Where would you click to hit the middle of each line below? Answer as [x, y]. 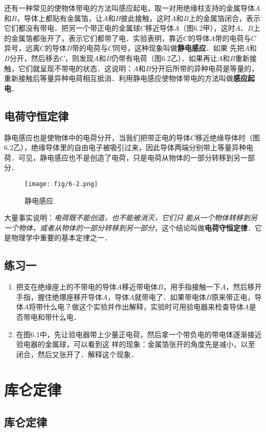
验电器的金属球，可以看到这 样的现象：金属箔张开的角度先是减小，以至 [136, 344]
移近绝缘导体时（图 [228, 137]
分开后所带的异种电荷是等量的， [205, 68]
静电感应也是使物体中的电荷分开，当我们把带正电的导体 [97, 137]
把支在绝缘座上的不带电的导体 [66, 287]
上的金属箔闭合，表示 [224, 18]
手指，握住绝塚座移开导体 [59, 296]
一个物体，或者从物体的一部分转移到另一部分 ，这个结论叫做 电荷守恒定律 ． [129, 227]
